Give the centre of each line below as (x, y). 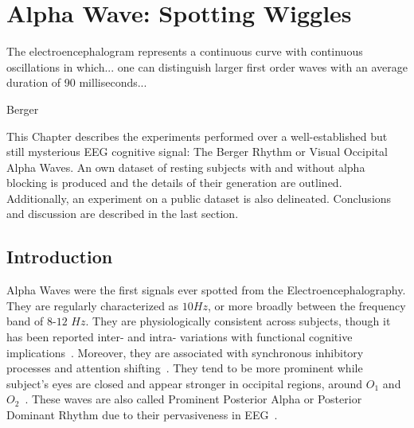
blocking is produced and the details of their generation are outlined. (174, 183)
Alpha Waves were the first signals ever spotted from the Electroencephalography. (206, 290)
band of (25, 321)
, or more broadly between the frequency (307, 305)
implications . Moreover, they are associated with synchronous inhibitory (185, 352)
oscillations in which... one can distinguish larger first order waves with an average (207, 66)
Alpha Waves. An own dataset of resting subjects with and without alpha (186, 167)
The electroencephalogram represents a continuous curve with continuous (185, 51)
